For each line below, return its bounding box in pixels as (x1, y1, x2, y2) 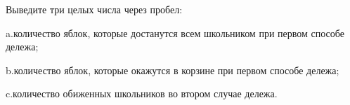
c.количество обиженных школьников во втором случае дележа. (6, 86, 278, 101)
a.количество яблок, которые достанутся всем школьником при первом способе (6, 25, 344, 40)
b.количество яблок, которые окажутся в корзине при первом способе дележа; (6, 62, 339, 77)
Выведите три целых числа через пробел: (6, 2, 183, 16)
